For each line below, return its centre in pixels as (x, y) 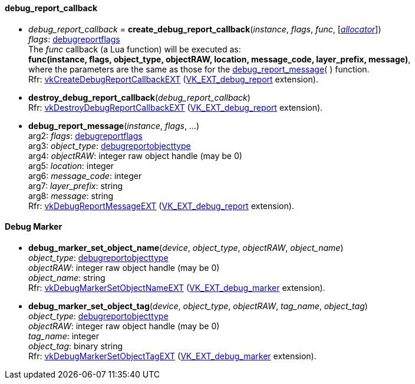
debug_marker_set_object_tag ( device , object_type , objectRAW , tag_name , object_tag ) (198, 306)
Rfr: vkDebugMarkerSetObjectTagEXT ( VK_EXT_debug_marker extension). (172, 356)
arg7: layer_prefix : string (76, 186)
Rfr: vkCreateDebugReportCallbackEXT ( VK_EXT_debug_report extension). (173, 79)
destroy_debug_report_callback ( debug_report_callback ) (139, 97)
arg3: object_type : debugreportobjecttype (110, 145)
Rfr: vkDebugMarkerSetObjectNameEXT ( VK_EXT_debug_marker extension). (177, 287)
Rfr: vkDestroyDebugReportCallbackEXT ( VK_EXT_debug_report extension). (176, 107)
